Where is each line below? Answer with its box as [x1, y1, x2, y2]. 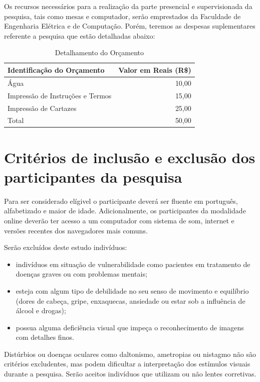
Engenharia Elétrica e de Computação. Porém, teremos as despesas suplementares [4, 21, 255, 31]
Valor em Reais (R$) [118, 64, 191, 75]
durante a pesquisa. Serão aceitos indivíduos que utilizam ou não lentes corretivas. [4, 368, 256, 379]
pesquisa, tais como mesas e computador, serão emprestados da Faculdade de [4, 11, 241, 21]
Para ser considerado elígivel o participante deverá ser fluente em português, [4, 195, 238, 206]
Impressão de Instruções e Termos [8, 90, 112, 100]
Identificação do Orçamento [8, 64, 105, 75]
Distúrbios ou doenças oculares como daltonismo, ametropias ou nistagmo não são [4, 348, 256, 359]
